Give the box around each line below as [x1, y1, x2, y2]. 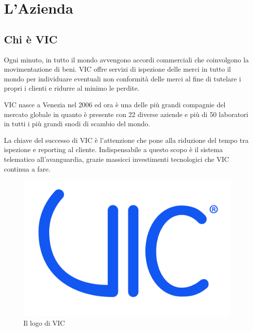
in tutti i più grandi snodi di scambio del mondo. [4, 118, 150, 129]
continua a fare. [4, 163, 51, 174]
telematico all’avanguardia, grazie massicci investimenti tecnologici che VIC [4, 154, 229, 164]
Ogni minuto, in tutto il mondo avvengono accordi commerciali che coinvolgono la [4, 54, 249, 64]
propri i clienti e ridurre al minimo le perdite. [4, 83, 139, 93]
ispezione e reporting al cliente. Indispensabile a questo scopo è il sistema [4, 144, 223, 155]
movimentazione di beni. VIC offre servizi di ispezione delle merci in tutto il [4, 64, 231, 74]
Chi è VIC [4, 31, 58, 46]
